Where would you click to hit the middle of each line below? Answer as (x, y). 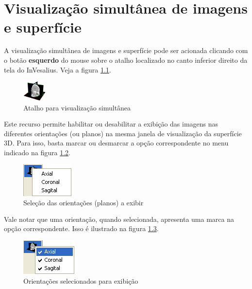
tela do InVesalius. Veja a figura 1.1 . (58, 69)
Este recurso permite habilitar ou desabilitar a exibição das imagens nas (111, 124)
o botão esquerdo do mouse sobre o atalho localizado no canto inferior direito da (126, 60)
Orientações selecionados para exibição (81, 280)
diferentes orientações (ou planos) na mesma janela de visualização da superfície (123, 133)
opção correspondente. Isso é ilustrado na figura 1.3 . (81, 228)
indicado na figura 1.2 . (37, 153)
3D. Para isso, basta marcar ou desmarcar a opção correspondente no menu (116, 143)
